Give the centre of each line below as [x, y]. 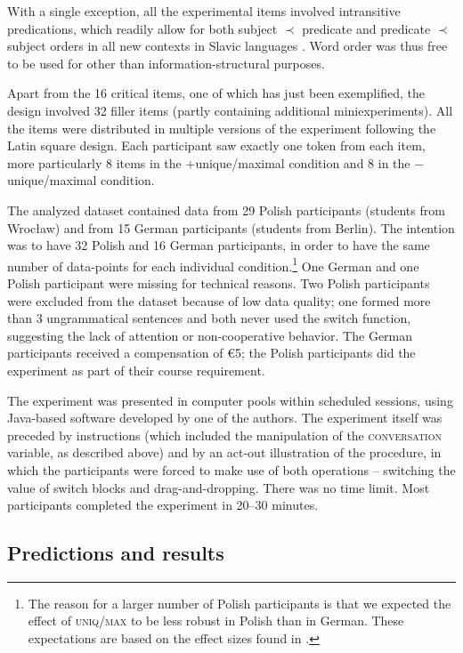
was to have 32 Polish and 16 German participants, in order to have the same [219, 245]
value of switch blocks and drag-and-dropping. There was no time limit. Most [219, 487]
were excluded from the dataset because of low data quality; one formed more [219, 300]
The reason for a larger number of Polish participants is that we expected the [240, 603]
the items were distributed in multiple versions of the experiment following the [222, 128]
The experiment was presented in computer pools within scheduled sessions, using [230, 400]
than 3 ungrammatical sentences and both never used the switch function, [209, 318]
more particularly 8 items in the [94, 162]
